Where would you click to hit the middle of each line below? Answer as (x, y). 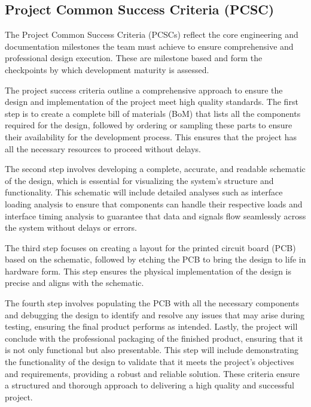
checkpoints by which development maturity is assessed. (107, 69)
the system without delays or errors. (71, 227)
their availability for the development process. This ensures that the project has (151, 136)
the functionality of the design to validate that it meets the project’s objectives (150, 362)
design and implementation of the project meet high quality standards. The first (152, 102)
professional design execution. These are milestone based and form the (134, 58)
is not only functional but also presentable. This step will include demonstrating (152, 350)
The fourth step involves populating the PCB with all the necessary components (152, 303)
